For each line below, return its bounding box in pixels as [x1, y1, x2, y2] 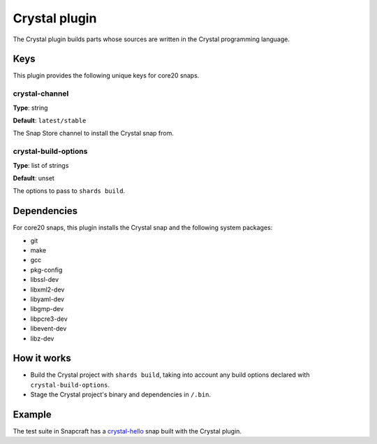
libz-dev [30, 334, 54, 343]
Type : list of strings [13, 161, 69, 169]
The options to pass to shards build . [13, 187, 126, 195]
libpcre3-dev [30, 315, 68, 323]
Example [13, 409, 52, 420]
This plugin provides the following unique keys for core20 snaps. [13, 71, 200, 80]
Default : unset [13, 173, 55, 182]
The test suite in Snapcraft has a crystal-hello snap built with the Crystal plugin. [13, 427, 242, 436]
